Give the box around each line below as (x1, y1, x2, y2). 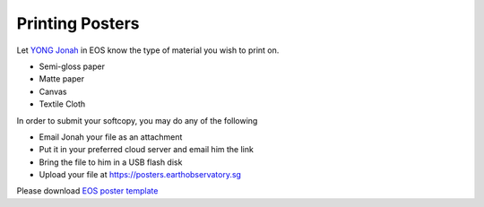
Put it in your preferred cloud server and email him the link (39, 144, 255, 155)
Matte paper (39, 73, 85, 84)
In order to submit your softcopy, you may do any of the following (16, 115, 258, 125)
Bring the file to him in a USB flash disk (39, 157, 183, 168)
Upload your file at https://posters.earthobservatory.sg (39, 169, 242, 180)
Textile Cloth (39, 99, 86, 109)
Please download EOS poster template (16, 185, 159, 196)
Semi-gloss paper (39, 61, 105, 72)
